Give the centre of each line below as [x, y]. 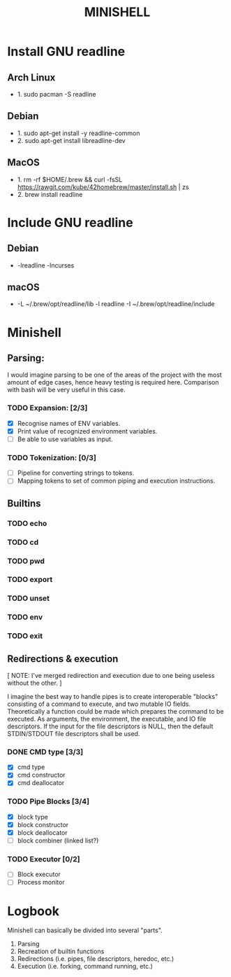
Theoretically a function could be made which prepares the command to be [116, 711]
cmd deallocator [41, 783]
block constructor [43, 824]
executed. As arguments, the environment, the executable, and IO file [107, 719]
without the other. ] [35, 683]
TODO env [25, 617]
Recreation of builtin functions [61, 951]
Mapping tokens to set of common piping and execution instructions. [116, 481]
